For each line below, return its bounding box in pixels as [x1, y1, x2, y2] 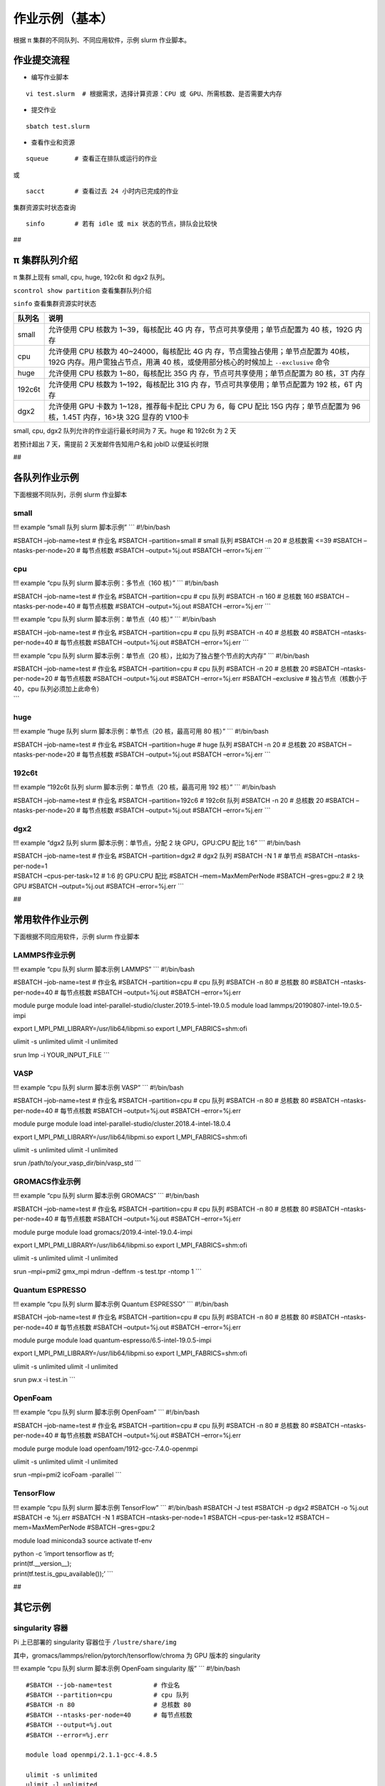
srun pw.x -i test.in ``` [13, 1375, 76, 1384]
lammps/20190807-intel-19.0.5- [269, 1001, 363, 1010]
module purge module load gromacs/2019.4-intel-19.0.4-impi [13, 1227, 192, 1236]
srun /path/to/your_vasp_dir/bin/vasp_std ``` [13, 1159, 142, 1167]
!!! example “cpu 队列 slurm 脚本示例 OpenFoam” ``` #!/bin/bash [13, 1408, 200, 1417]
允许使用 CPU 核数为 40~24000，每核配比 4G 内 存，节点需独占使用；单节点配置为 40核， [48, 346, 354, 356]
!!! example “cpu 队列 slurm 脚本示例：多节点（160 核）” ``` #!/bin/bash [13, 579, 219, 587]
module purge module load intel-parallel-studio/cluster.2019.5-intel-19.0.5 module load [13, 1001, 268, 1010]
